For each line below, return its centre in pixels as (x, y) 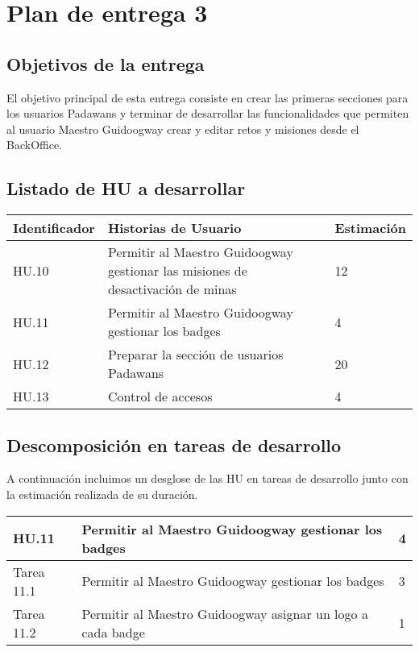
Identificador (54, 228)
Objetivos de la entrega (106, 63)
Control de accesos (160, 397)
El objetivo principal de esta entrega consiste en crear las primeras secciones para (207, 97)
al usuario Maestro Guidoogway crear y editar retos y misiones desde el (183, 129)
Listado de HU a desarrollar (126, 188)
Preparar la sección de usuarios (195, 355)
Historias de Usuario (174, 228)
